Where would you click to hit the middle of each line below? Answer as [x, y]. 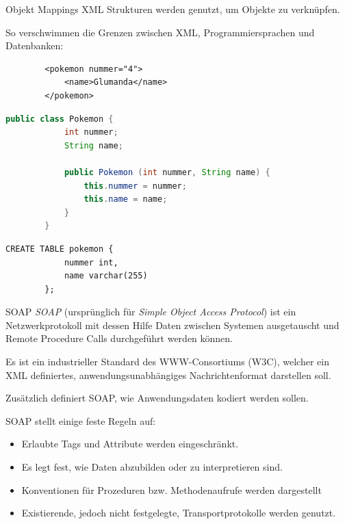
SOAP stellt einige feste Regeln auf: [81, 420]
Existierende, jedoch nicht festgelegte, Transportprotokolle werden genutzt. [179, 513]
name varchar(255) [106, 276]
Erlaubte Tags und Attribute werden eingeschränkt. [130, 444]
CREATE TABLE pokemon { [60, 249]
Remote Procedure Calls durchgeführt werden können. [119, 338]
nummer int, [91, 262]
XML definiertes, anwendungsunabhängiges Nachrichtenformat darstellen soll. [168, 375]
